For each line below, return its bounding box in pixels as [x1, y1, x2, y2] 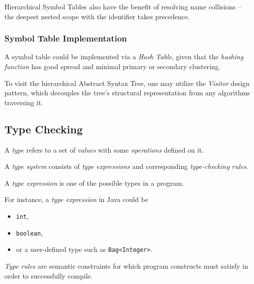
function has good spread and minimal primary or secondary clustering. [4, 61, 221, 71]
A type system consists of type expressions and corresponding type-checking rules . [4, 161, 249, 171]
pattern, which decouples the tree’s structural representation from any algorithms [4, 87, 250, 98]
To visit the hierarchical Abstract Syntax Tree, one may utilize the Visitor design [4, 78, 250, 88]
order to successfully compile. [4, 270, 93, 281]
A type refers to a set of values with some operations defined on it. [4, 144, 204, 155]
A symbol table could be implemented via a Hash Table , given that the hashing [4, 51, 244, 62]
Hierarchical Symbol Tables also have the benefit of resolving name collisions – [4, 1, 242, 11]
